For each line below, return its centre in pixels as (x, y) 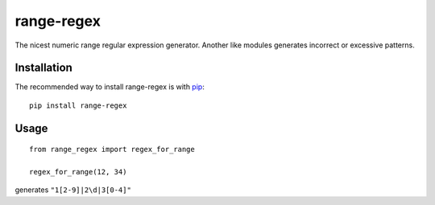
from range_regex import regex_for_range (112, 150)
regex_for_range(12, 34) (78, 172)
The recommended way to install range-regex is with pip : (110, 87)
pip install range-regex (78, 105)
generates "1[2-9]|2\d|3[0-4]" (73, 190)
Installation (43, 68)
